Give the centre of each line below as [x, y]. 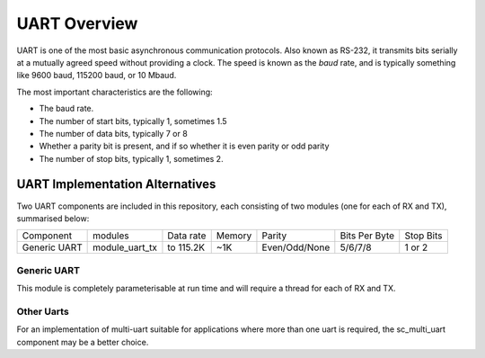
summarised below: [53, 218]
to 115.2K [186, 247]
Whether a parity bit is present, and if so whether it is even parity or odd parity [184, 146]
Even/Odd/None [296, 247]
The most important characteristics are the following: [115, 92]
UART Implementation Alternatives [116, 184]
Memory [234, 236]
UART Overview [77, 23]
